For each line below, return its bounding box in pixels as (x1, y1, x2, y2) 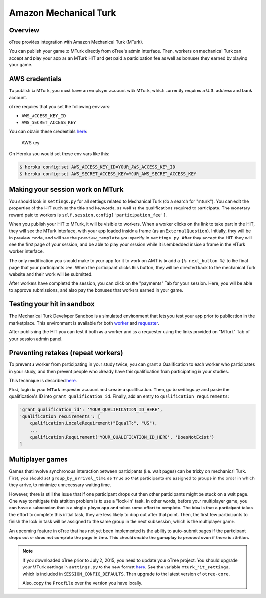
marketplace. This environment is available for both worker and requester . (9, 320, 160, 326)
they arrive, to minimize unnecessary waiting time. (9, 482, 111, 488)
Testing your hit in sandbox (9, 300, 95, 308)
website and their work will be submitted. (9, 271, 93, 277)
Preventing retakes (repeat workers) (9, 349, 123, 357)
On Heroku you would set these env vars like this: (9, 150, 110, 157)
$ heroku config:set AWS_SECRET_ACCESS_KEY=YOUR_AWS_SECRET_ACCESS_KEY (19, 171, 197, 177)
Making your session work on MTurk (9, 185, 124, 194)
